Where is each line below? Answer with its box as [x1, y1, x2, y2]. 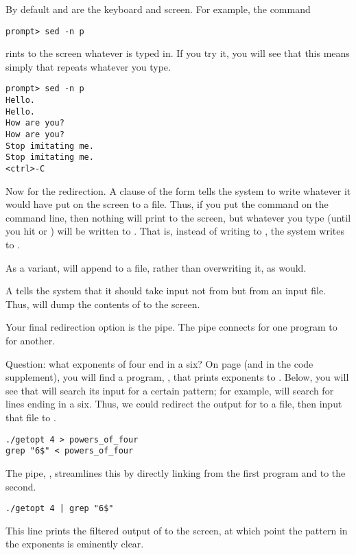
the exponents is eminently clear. [5, 536, 144, 551]
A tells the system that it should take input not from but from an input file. [5, 283, 327, 298]
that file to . [5, 410, 56, 424]
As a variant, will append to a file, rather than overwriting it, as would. [5, 260, 307, 274]
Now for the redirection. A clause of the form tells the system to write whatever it [5, 183, 351, 198]
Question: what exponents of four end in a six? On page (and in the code [5, 356, 313, 370]
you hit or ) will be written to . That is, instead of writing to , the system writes [5, 224, 345, 238]
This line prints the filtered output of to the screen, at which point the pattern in [5, 523, 348, 537]
